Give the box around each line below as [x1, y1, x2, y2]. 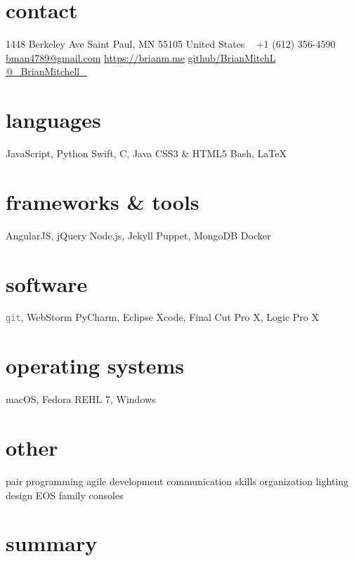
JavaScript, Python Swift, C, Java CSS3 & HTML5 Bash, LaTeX [6, 146, 287, 161]
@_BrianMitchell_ [6, 64, 87, 79]
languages [6, 105, 101, 134]
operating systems [6, 351, 184, 380]
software [6, 269, 88, 298]
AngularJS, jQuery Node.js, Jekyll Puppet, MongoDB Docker [6, 227, 271, 242]
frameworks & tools [6, 187, 199, 216]
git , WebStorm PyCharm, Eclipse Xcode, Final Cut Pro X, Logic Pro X [6, 310, 320, 324]
